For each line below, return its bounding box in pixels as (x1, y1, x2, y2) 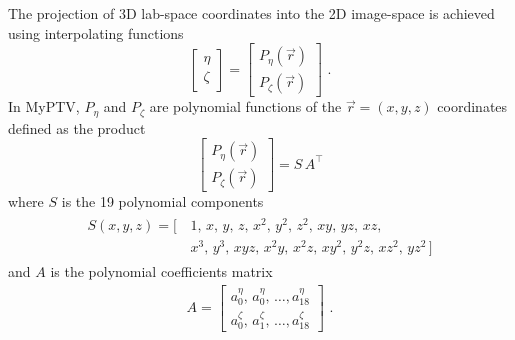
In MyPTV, (8, 96, 80, 117)
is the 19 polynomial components (61, 191, 264, 212)
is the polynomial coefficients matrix (50, 261, 273, 282)
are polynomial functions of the (149, 96, 342, 117)
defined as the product (8, 117, 146, 138)
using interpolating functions (8, 22, 184, 43)
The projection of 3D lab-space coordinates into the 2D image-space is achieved (8, 3, 495, 23)
